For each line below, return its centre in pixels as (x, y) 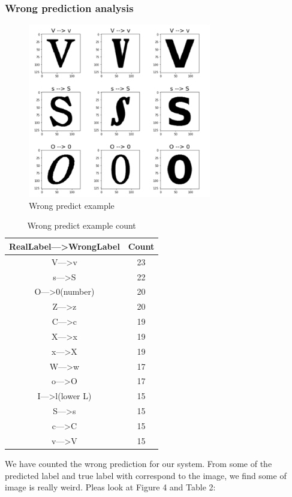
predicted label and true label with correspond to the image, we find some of (146, 475)
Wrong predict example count (82, 225)
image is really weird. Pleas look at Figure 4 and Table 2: (110, 487)
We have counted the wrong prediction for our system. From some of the (139, 463)
